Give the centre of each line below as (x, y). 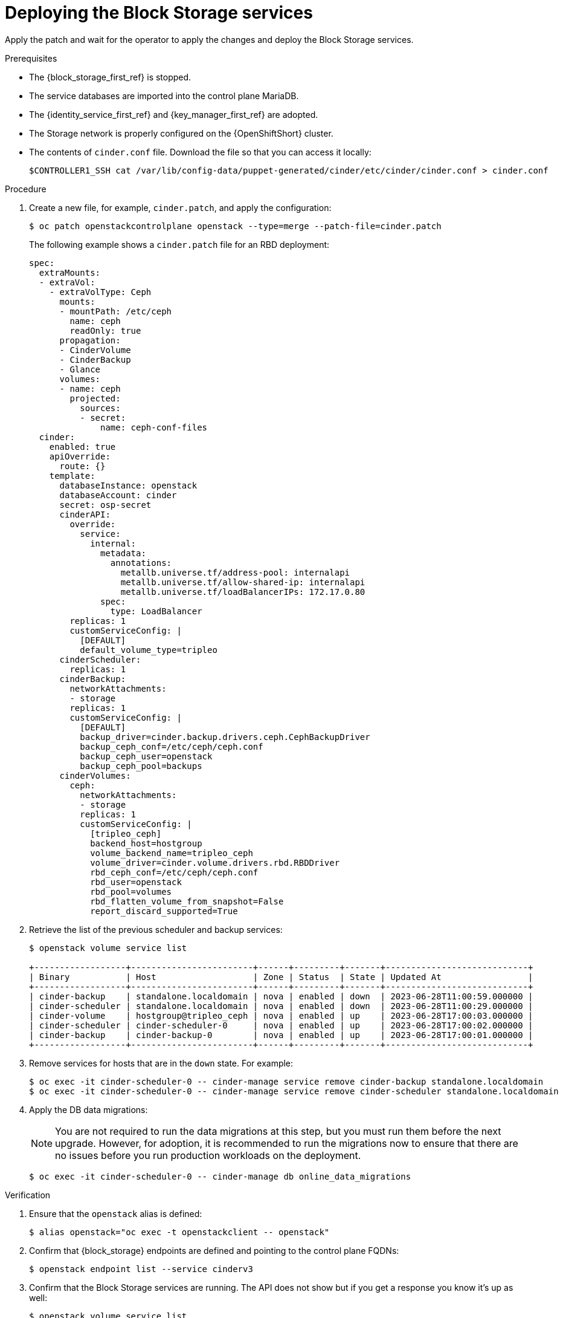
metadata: (123, 553)
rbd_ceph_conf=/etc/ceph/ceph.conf (174, 872)
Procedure (26, 189)
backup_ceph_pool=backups (141, 766)
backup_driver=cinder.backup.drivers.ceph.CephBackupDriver (225, 737)
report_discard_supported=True (164, 911)
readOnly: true (105, 330)
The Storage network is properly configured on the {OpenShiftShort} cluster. (181, 133)
